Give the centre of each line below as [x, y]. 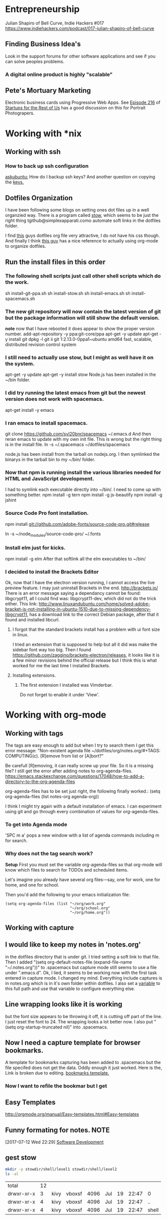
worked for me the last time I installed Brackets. [61, 666]
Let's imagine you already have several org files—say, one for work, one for [83, 879]
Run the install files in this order [55, 262]
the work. [17, 282]
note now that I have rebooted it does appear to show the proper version [80, 329]
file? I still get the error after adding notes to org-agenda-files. [69, 771]
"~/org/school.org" [90, 908]
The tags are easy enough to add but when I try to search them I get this [80, 745]
